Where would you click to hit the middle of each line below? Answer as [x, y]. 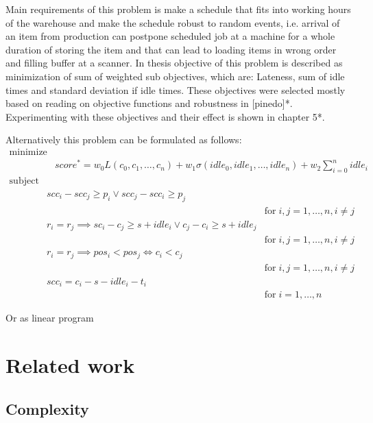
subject [24, 181]
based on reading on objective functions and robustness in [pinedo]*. [149, 103]
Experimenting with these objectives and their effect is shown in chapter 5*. [165, 116]
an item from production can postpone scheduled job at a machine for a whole [170, 36]
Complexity [47, 408]
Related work [70, 365]
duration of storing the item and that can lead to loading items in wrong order [171, 49]
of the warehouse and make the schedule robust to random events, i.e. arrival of [173, 22]
